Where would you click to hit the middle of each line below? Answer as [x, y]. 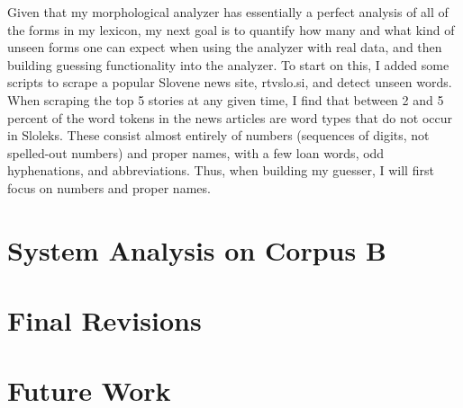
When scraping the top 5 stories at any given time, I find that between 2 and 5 [226, 99]
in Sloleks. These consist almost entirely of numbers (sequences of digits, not [218, 135]
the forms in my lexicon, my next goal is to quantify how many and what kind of [231, 29]
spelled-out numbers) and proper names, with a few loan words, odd [196, 152]
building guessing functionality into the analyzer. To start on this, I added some [228, 64]
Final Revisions [104, 320]
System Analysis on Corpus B [197, 249]
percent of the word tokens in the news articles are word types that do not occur [230, 117]
